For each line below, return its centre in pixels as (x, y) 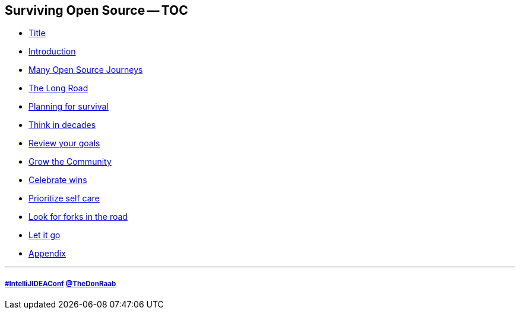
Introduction (52, 52)
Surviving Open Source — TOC (96, 10)
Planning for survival (69, 107)
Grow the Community (70, 162)
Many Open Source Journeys (86, 70)
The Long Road (58, 88)
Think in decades (62, 125)
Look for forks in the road (78, 217)
